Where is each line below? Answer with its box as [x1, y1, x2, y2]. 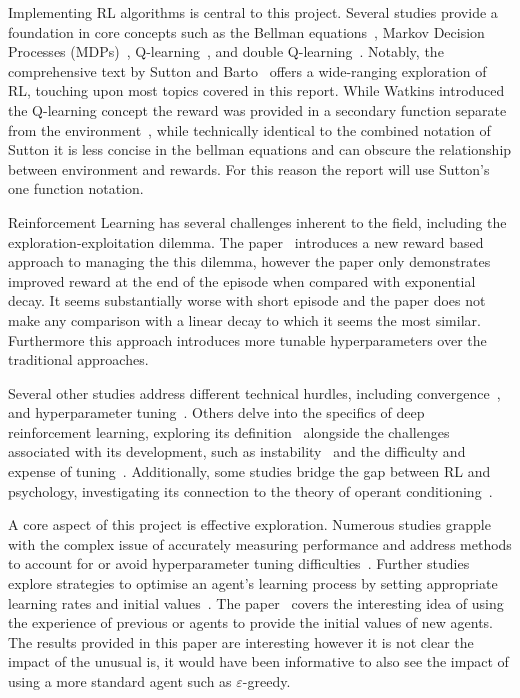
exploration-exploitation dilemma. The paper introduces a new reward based [8, 231, 484, 252]
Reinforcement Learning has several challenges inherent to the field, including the [8, 211, 507, 232]
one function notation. [8, 178, 144, 199]
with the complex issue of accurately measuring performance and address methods [8, 533, 512, 554]
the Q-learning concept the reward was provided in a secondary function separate [8, 99, 507, 120]
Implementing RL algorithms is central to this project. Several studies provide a [8, 2, 498, 22]
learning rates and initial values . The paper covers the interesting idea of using [8, 592, 504, 613]
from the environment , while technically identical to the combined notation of [8, 119, 491, 140]
